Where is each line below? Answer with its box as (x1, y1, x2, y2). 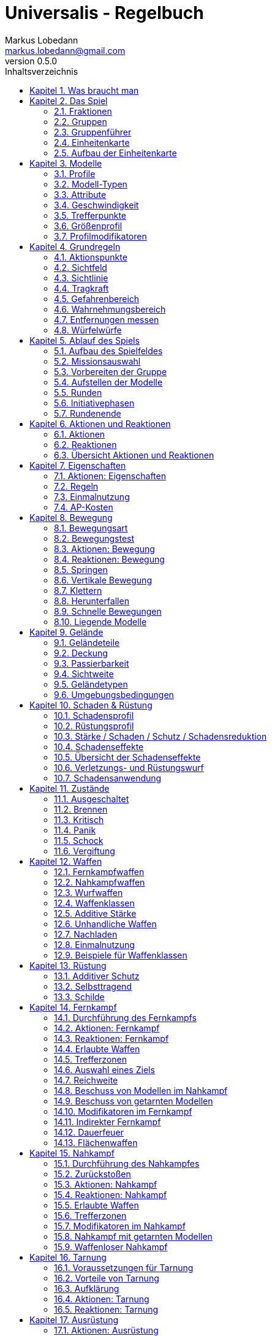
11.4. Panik (54, 824, 96, 835)
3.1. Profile (54, 168, 96, 179)
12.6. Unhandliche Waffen (54, 918, 157, 929)
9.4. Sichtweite (54, 668, 114, 679)
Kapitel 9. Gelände (29, 626, 104, 637)
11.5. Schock (54, 835, 104, 846)
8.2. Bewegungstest (54, 533, 135, 544)
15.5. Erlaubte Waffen (54, 1199, 139, 1210)
